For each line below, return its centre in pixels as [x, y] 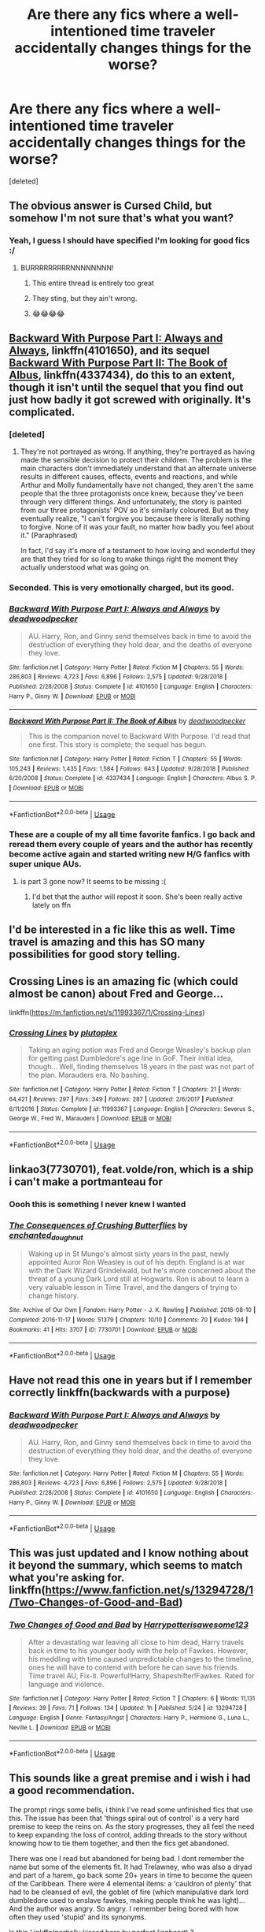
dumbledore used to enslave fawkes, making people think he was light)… [127, 1900]
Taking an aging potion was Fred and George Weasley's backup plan [139, 1050]
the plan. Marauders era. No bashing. [88, 1075]
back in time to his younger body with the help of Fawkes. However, [138, 1650]
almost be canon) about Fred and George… [116, 993]
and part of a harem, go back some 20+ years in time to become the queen [131, 1875]
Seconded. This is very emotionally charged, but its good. [121, 588]
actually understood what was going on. [85, 567]
